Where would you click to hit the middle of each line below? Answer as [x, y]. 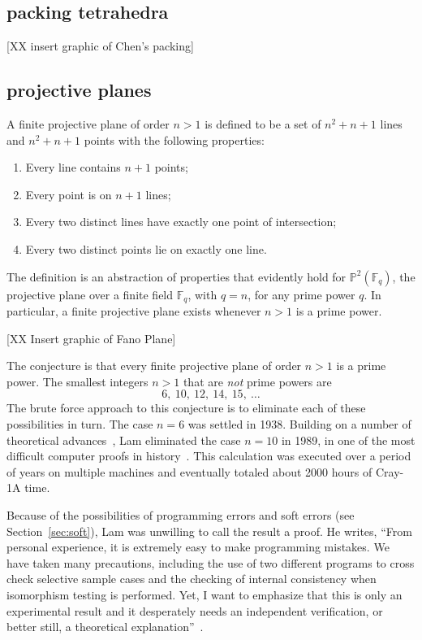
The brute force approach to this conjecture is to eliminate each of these [186, 408]
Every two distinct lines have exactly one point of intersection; [181, 222]
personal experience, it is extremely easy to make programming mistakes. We [198, 547]
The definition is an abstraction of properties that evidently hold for [177, 276]
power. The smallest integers [78, 381]
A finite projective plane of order [88, 124]
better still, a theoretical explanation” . [105, 627]
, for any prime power [301, 294]
